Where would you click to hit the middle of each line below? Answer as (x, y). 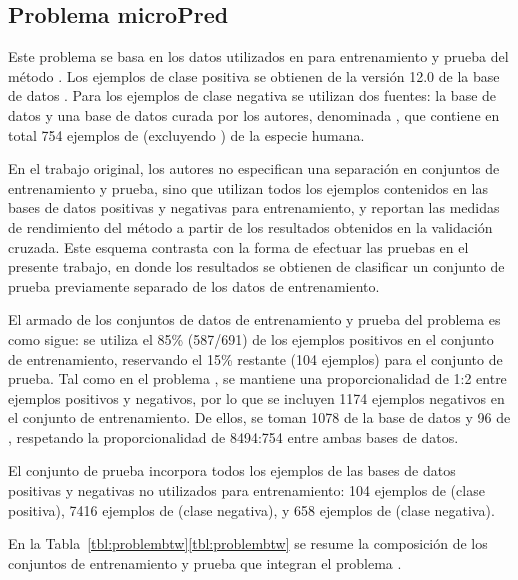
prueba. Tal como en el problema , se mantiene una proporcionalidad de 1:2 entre (257, 378)
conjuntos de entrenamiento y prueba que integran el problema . (205, 562)
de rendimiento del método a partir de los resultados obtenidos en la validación (250, 226)
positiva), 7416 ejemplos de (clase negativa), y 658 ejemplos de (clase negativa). (251, 509)
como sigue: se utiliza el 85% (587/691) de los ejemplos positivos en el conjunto (251, 338)
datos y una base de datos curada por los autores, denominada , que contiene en (254, 114)
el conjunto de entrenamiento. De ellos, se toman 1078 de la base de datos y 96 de (259, 417)
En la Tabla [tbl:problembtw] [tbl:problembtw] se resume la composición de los (248, 543)
